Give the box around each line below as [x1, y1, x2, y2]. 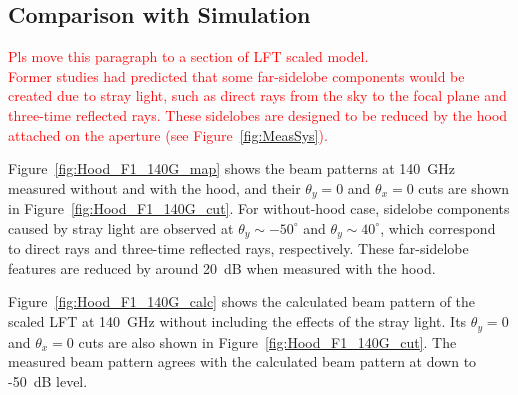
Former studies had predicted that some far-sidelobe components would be [8, 65, 465, 86]
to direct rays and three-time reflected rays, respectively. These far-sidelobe [8, 238, 469, 259]
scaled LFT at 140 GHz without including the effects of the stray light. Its [8, 311, 467, 332]
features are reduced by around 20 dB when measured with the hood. [8, 257, 436, 278]
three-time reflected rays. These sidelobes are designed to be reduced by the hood [8, 104, 508, 125]
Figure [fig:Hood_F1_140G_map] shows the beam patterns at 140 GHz [8, 158, 455, 179]
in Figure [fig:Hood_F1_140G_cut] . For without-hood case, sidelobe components [8, 198, 510, 219]
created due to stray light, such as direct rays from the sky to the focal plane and [8, 85, 507, 106]
